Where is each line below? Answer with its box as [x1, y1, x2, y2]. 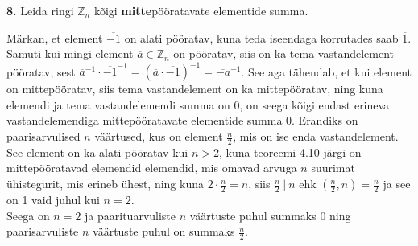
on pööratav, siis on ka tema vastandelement [173, 45, 394, 62]
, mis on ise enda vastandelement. [233, 128, 399, 145]
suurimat [311, 159, 355, 176]
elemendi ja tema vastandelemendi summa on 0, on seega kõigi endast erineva [6, 96, 390, 113]
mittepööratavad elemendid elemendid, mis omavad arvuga [6, 159, 297, 176]
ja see [383, 175, 411, 192]
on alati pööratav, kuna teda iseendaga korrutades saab [124, 29, 399, 46]
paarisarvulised [6, 128, 81, 145]
